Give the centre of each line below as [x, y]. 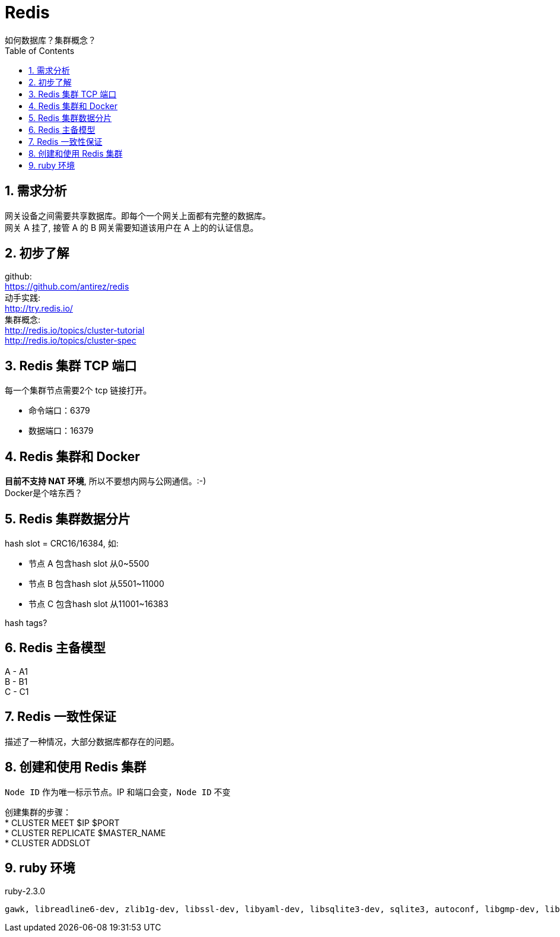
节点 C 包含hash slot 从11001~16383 [98, 604]
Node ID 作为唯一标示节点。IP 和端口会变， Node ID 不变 [118, 792]
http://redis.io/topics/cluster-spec [71, 341]
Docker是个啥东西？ [44, 493]
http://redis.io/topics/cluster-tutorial [75, 331]
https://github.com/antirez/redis [67, 287]
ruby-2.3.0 [25, 891]
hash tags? [26, 622]
